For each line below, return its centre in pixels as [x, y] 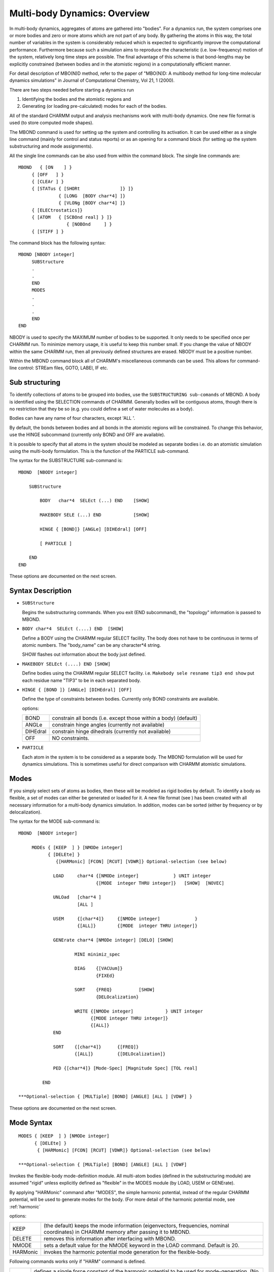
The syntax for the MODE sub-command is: [55, 821]
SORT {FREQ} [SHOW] [114, 990]
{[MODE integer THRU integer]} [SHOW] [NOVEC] [160, 883]
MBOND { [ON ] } [45, 167]
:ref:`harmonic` [25, 1206]
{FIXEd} [105, 975]
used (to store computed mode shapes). [52, 123]
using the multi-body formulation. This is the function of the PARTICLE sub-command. [99, 451]
